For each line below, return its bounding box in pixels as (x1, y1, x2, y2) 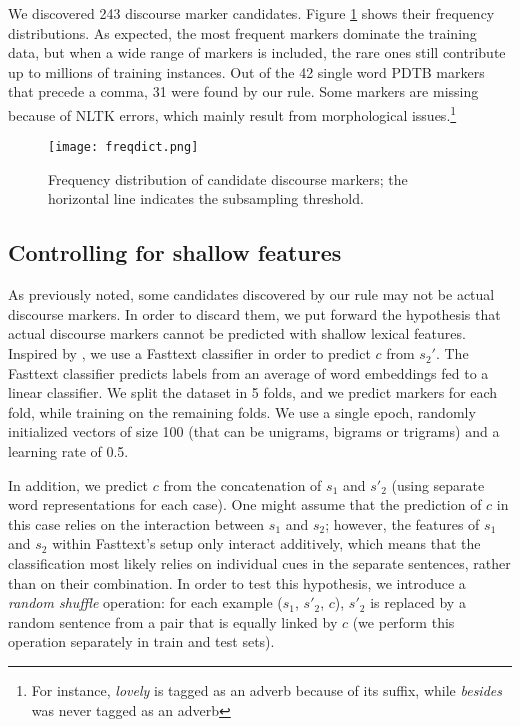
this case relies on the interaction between (8, 513, 265, 534)
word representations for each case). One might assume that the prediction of (8, 494, 482, 515)
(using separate (391, 474, 485, 495)
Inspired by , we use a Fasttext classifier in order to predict (8, 343, 371, 364)
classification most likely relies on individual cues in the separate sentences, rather (8, 552, 511, 573)
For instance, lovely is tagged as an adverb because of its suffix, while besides (31, 679, 502, 700)
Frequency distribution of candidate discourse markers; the (48, 168, 408, 189)
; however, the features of (325, 513, 480, 534)
